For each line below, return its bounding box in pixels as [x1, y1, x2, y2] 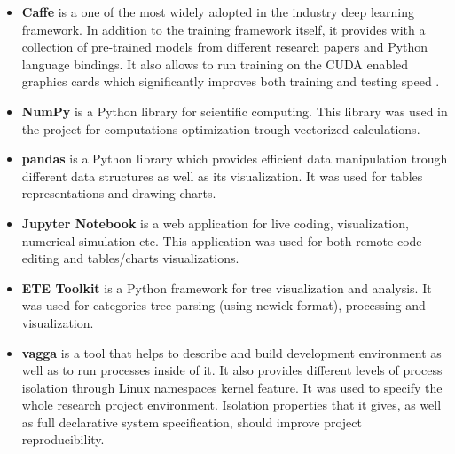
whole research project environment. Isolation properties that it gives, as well [21, 395, 442, 414]
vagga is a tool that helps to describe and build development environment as [21, 343, 442, 362]
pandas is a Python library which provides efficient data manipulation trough [21, 149, 448, 168]
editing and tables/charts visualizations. [21, 249, 239, 267]
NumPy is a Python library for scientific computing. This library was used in [21, 101, 448, 120]
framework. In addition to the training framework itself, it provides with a [21, 20, 426, 38]
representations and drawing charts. [21, 184, 216, 203]
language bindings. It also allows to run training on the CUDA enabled [21, 54, 409, 73]
